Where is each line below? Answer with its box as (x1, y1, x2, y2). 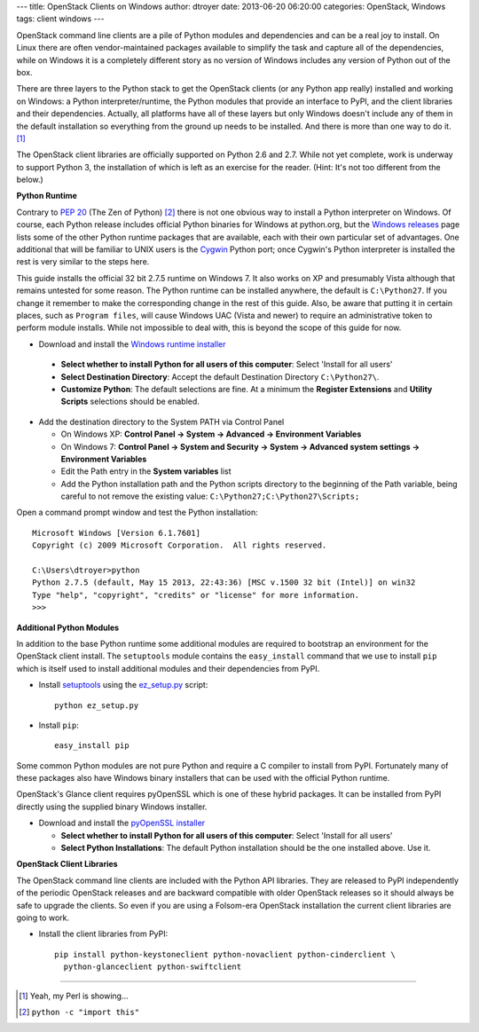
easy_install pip (54, 741, 130, 751)
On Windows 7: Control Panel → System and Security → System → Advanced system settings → (60, 441, 420, 452)
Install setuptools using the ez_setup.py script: (38, 680, 208, 690)
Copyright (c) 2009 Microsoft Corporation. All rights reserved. (32, 540, 327, 550)
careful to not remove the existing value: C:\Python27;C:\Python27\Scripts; (60, 491, 360, 501)
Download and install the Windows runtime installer (38, 338, 226, 350)
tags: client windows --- (16, 13, 106, 24)
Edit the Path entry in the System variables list (60, 466, 232, 477)
